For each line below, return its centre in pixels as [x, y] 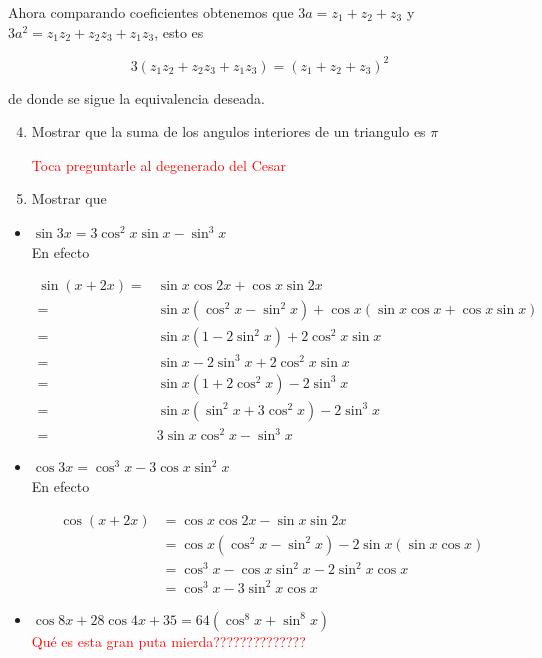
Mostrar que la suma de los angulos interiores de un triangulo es [228, 131]
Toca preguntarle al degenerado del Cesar [158, 164]
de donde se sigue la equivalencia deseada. [136, 97]
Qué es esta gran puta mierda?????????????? [168, 640]
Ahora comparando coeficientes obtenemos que [151, 12]
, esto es [179, 31]
